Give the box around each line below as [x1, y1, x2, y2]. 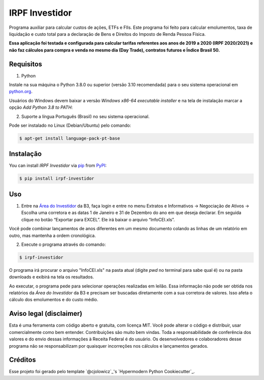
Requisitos [9, 60, 43, 68]
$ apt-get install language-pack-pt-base [19, 135, 120, 141]
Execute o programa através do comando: [21, 241, 106, 247]
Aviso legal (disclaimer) [9, 309, 83, 318]
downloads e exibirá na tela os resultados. [9, 274, 94, 280]
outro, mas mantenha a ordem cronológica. [9, 233, 96, 238]
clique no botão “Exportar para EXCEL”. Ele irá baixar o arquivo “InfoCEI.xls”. [21, 216, 175, 222]
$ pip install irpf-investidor [19, 176, 95, 181]
